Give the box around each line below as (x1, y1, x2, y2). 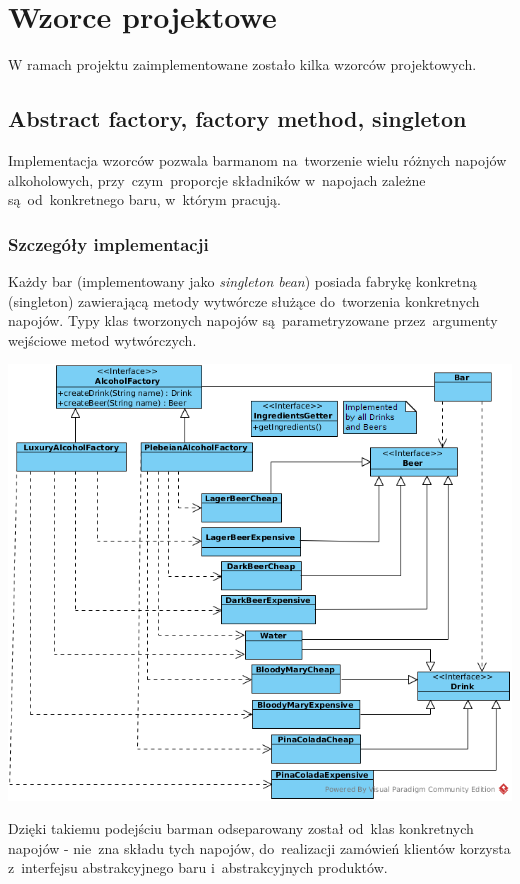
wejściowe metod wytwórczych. (8, 329, 197, 350)
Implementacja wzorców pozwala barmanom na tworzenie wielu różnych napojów (8, 149, 507, 170)
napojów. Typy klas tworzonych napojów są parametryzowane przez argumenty (8, 310, 498, 331)
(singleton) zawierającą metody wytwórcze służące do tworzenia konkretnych (8, 290, 480, 311)
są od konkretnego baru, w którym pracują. (8, 189, 281, 210)
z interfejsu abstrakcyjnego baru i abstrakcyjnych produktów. (8, 857, 388, 878)
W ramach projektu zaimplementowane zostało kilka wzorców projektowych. (8, 54, 477, 75)
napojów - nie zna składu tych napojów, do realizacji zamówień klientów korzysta (8, 837, 511, 858)
